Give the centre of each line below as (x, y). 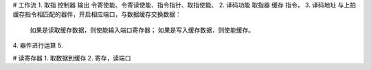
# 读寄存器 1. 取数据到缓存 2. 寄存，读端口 (72, 58)
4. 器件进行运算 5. (38, 46)
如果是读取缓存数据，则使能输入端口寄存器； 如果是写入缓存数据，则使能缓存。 (142, 30)
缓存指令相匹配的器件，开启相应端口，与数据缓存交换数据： (97, 14)
